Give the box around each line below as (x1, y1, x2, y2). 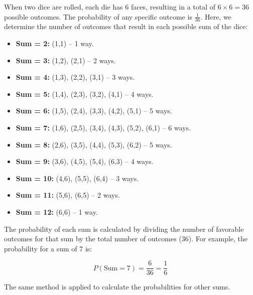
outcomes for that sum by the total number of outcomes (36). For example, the (4, 233, 248, 244)
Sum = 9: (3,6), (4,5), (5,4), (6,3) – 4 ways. (16, 156, 154, 167)
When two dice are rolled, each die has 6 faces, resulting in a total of (4, 2, 216, 12)
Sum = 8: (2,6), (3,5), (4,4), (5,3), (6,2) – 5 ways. (16, 139, 172, 150)
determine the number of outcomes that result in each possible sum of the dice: (4, 21, 248, 32)
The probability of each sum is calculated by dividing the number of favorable (4, 223, 244, 234)
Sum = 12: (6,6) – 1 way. (16, 206, 98, 217)
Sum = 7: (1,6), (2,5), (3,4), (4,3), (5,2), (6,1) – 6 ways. (16, 122, 191, 132)
